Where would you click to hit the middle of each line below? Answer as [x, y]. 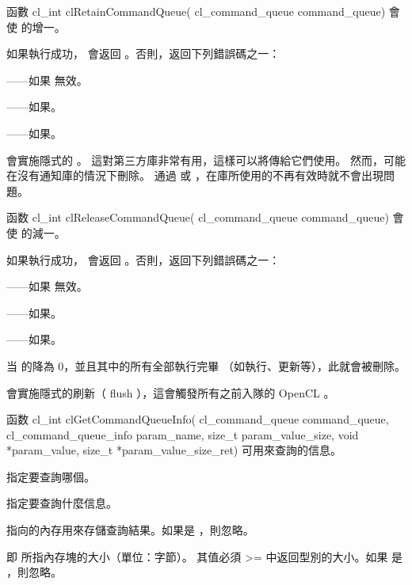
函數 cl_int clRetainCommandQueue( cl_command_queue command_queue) [196, 11]
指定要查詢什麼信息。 [62, 503]
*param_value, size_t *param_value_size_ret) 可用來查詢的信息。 [174, 450]
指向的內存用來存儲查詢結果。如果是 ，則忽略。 [130, 530]
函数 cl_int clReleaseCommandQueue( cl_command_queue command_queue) [198, 217]
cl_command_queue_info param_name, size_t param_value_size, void [183, 434]
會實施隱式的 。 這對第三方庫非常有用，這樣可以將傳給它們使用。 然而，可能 [206, 160]
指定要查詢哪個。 [51, 476]
